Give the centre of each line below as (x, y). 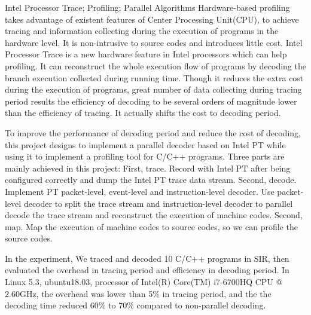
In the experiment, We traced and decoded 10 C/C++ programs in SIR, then (147, 258)
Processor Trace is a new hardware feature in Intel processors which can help (146, 54)
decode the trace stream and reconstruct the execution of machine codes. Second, (154, 215)
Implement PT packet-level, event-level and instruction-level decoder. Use (140, 191)
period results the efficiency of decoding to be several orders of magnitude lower (151, 101)
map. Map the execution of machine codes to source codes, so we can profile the (151, 226)
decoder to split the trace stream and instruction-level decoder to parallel (158, 203)
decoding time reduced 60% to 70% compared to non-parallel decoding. (135, 305)
